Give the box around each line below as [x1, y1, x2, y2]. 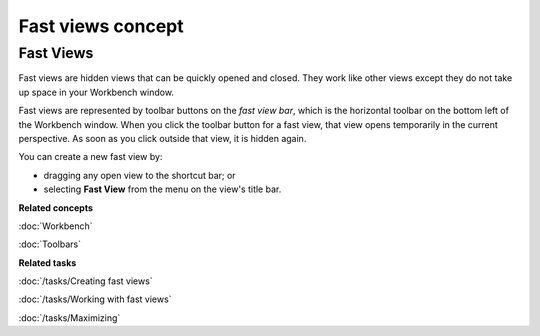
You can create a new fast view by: [18, 151, 163, 163]
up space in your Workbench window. [18, 86, 175, 98]
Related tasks [18, 256, 77, 269]
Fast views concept [18, 15, 184, 37]
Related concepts [18, 201, 94, 214]
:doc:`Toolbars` [18, 238, 82, 250]
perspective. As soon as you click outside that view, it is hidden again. [18, 132, 307, 144]
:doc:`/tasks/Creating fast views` [18, 275, 154, 287]
